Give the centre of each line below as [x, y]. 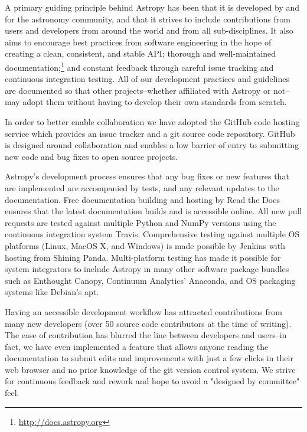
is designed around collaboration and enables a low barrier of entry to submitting [152, 145]
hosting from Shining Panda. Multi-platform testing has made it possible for [143, 257]
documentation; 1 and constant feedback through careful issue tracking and [139, 66]
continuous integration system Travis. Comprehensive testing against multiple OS [152, 234]
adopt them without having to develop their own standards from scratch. [155, 102]
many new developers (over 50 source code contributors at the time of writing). [148, 323]
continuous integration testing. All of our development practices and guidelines [147, 79]
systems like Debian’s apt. [52, 292]
